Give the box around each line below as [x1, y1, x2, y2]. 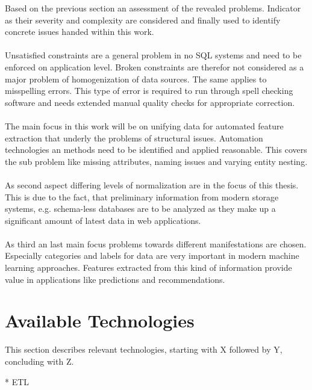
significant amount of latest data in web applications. [5, 214, 201, 226]
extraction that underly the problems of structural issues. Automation [5, 131, 263, 144]
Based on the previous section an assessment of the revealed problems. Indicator [5, 2, 301, 14]
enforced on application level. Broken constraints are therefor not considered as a [5, 60, 304, 73]
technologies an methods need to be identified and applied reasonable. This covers [5, 143, 307, 156]
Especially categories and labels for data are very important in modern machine [5, 249, 299, 262]
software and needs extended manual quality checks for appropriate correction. [5, 96, 295, 108]
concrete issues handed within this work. [5, 25, 154, 38]
